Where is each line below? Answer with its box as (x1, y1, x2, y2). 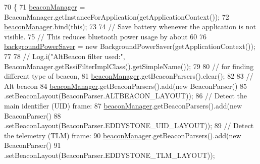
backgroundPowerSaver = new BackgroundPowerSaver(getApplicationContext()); (4, 41, 255, 51)
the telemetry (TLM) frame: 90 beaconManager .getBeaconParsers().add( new (4, 130, 241, 140)
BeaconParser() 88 (4, 110, 61, 121)
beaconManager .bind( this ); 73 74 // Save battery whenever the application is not (4, 21, 256, 32)
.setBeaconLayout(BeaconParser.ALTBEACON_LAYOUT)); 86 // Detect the (4, 90, 247, 101)
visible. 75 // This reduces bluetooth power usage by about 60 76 (4, 31, 206, 41)
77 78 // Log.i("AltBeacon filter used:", (4, 50, 125, 61)
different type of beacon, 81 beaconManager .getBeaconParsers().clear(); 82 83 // (4, 71, 253, 81)
